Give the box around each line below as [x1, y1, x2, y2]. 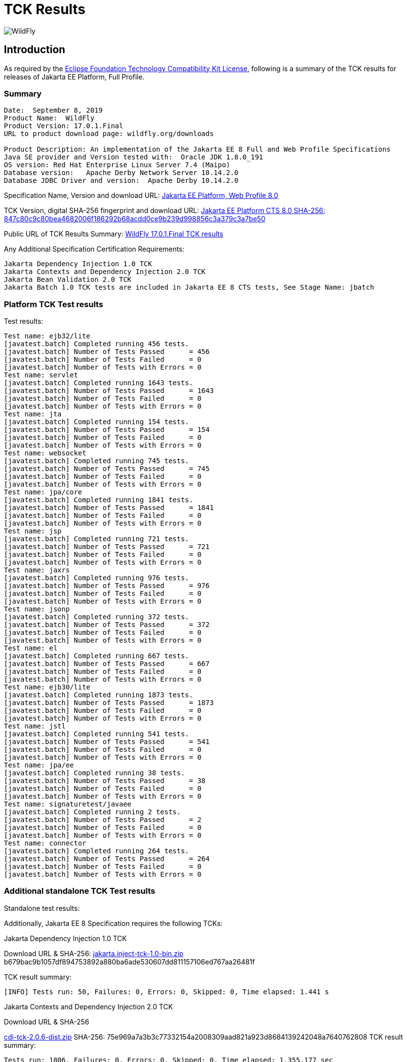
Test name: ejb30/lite [4, 683, 91, 691]
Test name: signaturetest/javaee [4, 800, 132, 808]
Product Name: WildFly [4, 114, 95, 122]
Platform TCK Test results [4, 299, 103, 309]
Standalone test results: [4, 904, 80, 912]
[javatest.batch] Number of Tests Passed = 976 [4, 582, 210, 590]
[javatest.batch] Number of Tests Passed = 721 [4, 543, 210, 551]
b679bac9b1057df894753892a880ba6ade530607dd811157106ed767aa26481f [4, 957, 255, 966]
